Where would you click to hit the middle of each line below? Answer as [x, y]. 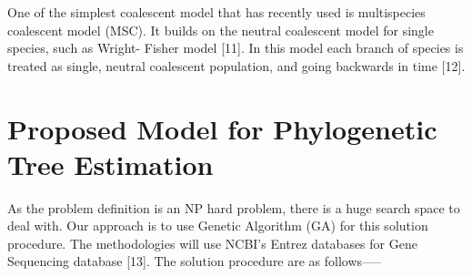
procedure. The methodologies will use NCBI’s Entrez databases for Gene [212, 243]
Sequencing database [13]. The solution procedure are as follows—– [195, 261]
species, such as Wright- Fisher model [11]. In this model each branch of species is [236, 48]
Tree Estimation [110, 164]
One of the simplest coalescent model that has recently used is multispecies [216, 12]
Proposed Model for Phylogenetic [222, 128]
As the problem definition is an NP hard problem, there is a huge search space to [234, 207]
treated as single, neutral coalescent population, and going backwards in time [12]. [236, 65]
